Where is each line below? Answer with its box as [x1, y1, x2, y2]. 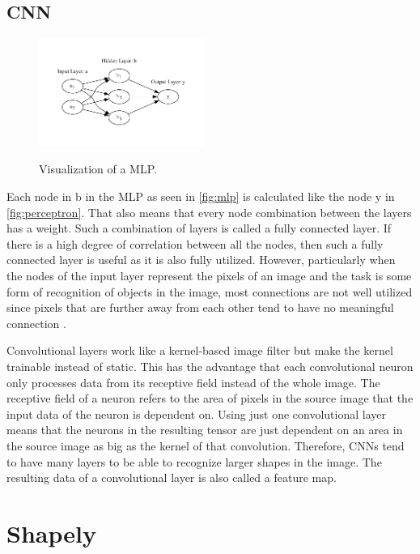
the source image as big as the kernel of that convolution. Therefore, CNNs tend [6, 437, 405, 454]
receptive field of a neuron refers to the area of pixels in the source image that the [6, 390, 414, 407]
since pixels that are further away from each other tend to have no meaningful [6, 299, 394, 316]
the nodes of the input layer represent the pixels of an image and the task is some [6, 267, 412, 284]
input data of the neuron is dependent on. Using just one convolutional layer [6, 405, 386, 422]
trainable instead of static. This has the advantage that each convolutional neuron [6, 358, 414, 374]
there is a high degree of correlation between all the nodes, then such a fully [6, 235, 384, 252]
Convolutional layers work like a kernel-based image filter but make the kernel [6, 342, 393, 359]
